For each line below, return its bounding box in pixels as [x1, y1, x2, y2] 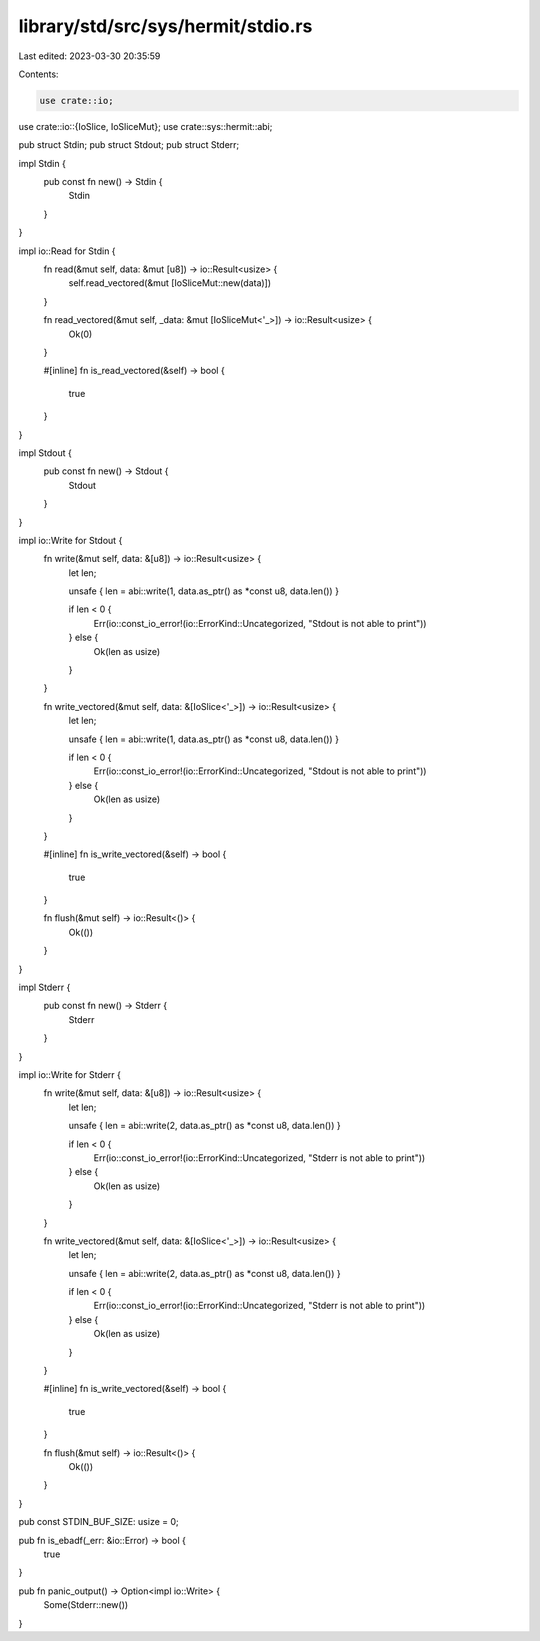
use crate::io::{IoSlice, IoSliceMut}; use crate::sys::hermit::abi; [18, 120, 273, 132]
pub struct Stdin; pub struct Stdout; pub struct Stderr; [18, 139, 240, 151]
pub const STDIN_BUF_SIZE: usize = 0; [18, 1516, 179, 1528]
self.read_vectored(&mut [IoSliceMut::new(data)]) [68, 277, 272, 289]
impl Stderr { [18, 981, 71, 994]
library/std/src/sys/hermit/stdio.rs [18, 15, 313, 37]
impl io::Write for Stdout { [18, 534, 123, 546]
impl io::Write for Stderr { [18, 1069, 122, 1080]
